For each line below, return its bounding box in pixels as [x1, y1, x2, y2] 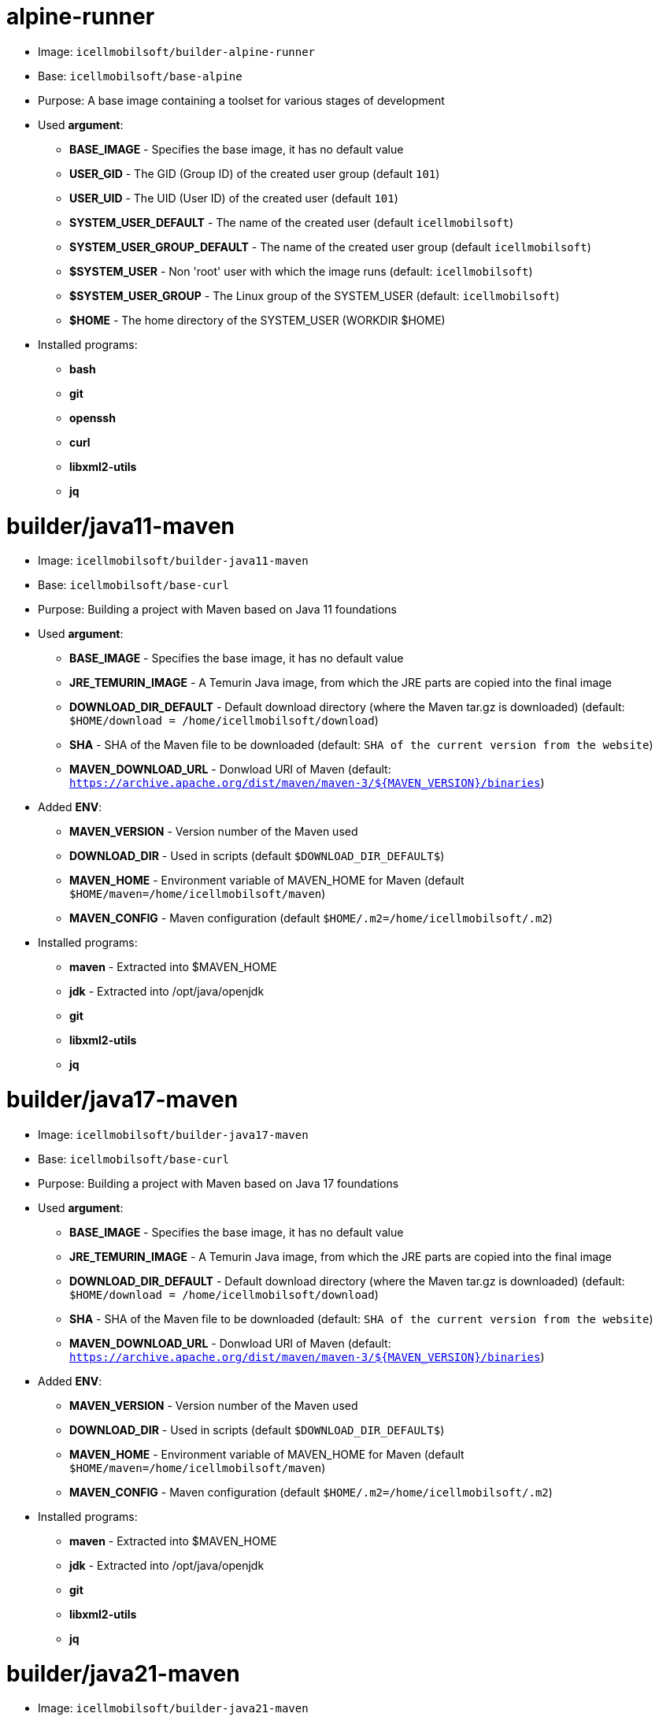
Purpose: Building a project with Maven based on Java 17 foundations [38, 1176, 399, 1190]
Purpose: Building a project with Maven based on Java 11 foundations [38, 603, 397, 617]
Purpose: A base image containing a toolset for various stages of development [38, 93, 445, 107]
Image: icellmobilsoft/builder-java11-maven [38, 554, 309, 568]
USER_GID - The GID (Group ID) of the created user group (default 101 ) [69, 166, 440, 180]
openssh [69, 410, 116, 425]
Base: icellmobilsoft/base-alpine [38, 69, 242, 83]
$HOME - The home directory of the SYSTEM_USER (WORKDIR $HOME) [69, 313, 446, 327]
